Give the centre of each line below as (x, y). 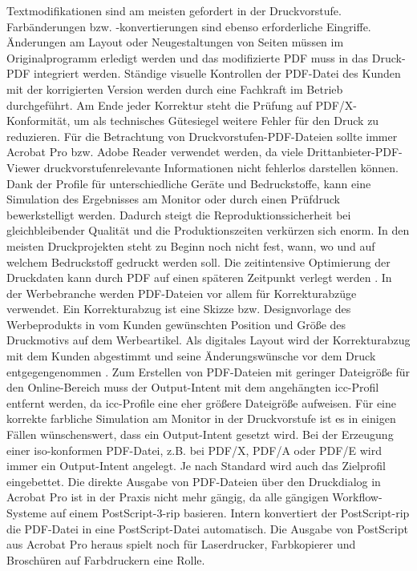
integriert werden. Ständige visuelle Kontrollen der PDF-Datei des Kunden (217, 73)
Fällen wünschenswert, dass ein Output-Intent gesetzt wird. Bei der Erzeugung (200, 434)
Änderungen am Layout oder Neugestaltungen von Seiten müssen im (175, 42)
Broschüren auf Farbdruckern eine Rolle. (106, 559)
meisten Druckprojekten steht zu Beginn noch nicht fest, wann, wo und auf (191, 245)
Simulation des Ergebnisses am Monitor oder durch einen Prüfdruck (173, 199)
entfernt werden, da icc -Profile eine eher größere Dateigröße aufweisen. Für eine (201, 402)
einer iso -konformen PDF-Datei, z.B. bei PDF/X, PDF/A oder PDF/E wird (194, 450)
